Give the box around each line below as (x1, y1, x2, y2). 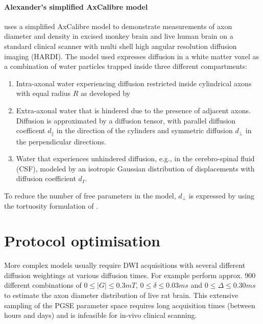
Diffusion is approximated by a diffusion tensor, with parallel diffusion (16, 115, 236, 126)
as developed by (81, 88, 130, 98)
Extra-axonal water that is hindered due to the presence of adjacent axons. (16, 105, 251, 115)
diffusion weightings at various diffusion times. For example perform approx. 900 (4, 269, 256, 280)
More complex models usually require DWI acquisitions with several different (4, 260, 246, 270)
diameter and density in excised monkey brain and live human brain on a (4, 31, 233, 41)
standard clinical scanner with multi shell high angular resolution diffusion (4, 40, 237, 51)
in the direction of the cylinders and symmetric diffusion (56, 125, 233, 136)
